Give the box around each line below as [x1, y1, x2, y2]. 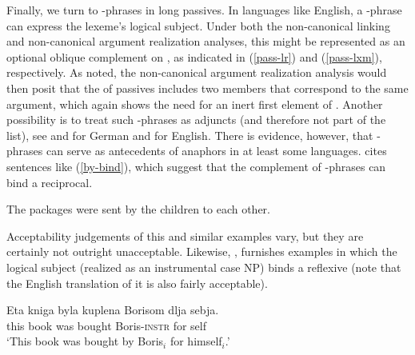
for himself [170, 333, 222, 349]
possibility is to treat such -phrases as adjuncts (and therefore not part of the [6, 111, 386, 128]
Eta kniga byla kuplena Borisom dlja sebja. [6, 301, 219, 318]
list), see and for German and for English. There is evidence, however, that [6, 126, 373, 143]
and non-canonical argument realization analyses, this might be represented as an [6, 33, 405, 50]
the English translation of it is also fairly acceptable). [6, 274, 268, 291]
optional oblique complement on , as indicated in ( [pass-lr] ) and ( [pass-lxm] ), [6, 48, 382, 65]
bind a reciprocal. [6, 174, 93, 190]
